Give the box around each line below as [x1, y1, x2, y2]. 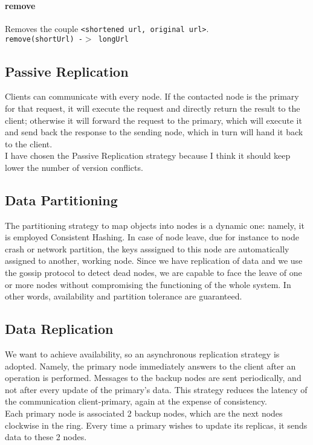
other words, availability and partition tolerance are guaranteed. [5, 290, 242, 303]
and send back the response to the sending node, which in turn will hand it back [5, 126, 303, 138]
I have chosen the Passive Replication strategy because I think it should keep [5, 149, 291, 162]
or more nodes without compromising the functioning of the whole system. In [5, 278, 291, 290]
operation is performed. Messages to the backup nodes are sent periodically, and [5, 371, 302, 384]
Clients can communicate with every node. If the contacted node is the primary [5, 90, 299, 103]
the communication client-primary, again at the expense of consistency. [5, 395, 267, 408]
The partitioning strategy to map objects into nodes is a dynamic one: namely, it [5, 219, 305, 231]
